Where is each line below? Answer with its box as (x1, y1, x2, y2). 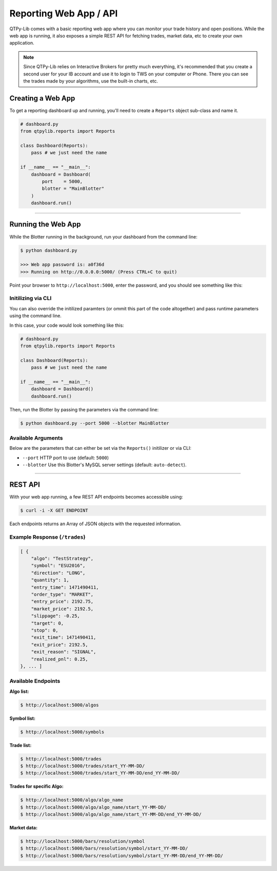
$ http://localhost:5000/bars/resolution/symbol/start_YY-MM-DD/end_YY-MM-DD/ (20, 853, 223, 859)
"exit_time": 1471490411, (31, 635, 96, 641)
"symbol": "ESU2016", (31, 563, 86, 569)
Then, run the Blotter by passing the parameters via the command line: (9, 406, 159, 412)
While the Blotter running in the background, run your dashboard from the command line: (9, 233, 197, 240)
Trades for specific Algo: (9, 783, 64, 789)
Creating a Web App (9, 94, 75, 103)
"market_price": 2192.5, (31, 606, 94, 611)
